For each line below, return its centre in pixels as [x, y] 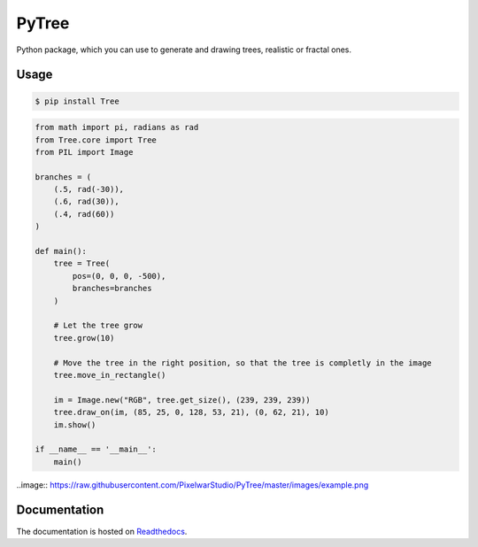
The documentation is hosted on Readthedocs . [102, 531]
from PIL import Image [84, 152]
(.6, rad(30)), [86, 202]
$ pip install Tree [77, 101]
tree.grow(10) [84, 338]
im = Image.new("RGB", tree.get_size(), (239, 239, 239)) [182, 400]
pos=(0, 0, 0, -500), [119, 276]
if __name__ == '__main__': [96, 450]
